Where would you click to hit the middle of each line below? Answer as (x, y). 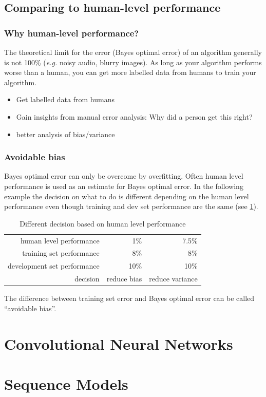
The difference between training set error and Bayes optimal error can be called (129, 298)
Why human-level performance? (72, 33)
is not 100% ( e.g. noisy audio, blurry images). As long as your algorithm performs (133, 62)
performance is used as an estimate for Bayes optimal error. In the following (124, 186)
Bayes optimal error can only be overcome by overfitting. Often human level (124, 176)
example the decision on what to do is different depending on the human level (127, 196)
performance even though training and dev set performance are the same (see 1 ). (131, 206)
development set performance (54, 266)
